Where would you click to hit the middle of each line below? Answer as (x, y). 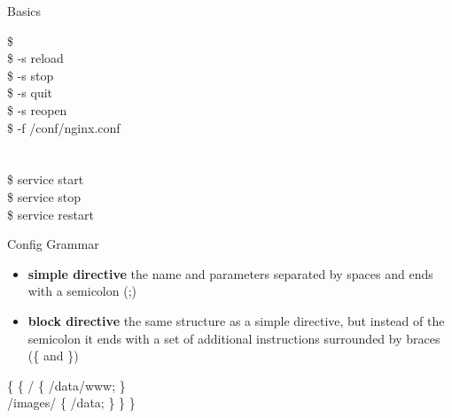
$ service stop (44, 196)
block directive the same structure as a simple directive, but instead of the (236, 320)
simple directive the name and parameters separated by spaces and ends (230, 273)
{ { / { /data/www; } (66, 385)
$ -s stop (31, 75)
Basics (24, 11)
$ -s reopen (37, 109)
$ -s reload (35, 58)
